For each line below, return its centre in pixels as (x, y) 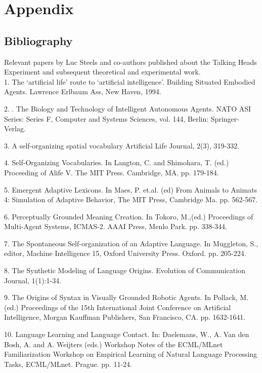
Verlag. (15, 128)
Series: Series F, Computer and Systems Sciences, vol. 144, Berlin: (106, 118)
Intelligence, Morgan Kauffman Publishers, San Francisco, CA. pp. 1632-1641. (125, 317)
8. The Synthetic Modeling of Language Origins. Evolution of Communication (125, 270)
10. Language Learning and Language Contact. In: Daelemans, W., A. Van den (127, 334)
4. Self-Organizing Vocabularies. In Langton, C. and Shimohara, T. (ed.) (117, 162)
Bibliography (38, 40)
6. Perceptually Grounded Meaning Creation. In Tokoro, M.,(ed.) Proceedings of (129, 216)
